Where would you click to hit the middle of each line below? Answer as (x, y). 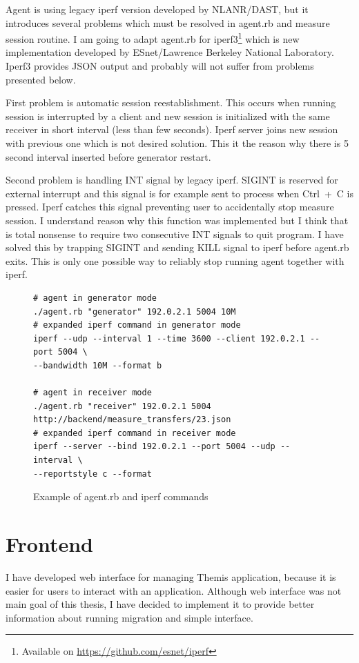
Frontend (50, 544)
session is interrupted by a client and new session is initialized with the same (168, 116)
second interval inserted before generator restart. (108, 156)
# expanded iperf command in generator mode (137, 325)
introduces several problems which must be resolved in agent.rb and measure (168, 22)
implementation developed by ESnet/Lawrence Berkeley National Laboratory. (170, 52)
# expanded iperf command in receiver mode (135, 433)
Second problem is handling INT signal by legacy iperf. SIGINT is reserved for (172, 180)
